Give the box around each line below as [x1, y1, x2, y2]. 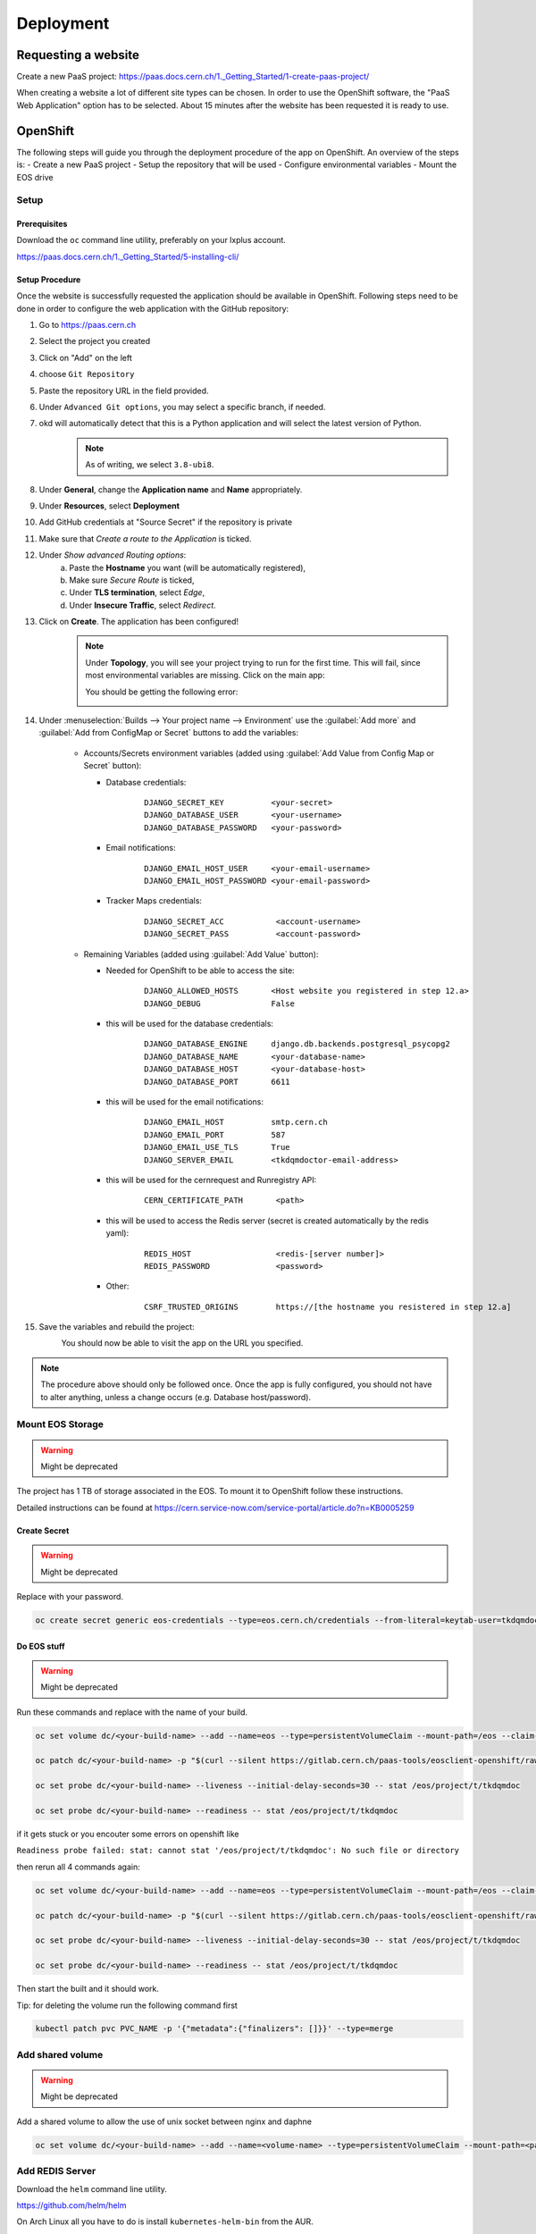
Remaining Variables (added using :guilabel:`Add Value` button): [83, 948, 319, 960]
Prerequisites [16, 219, 68, 230]
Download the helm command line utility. [16, 2183, 167, 2194]
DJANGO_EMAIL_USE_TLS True [144, 1142, 290, 1153]
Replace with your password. [16, 1591, 124, 1601]
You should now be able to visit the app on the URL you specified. [61, 1338, 304, 1348]
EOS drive [16, 172, 54, 182]
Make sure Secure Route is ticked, [69, 575, 195, 585]
